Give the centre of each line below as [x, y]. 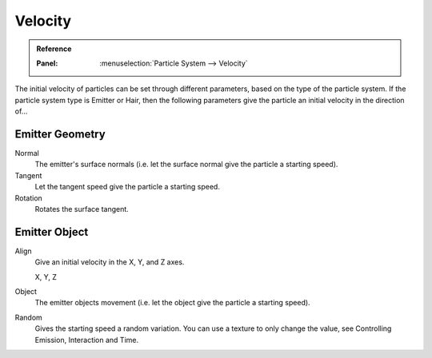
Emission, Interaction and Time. [87, 340]
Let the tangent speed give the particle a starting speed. [127, 187]
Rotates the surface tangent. [82, 209]
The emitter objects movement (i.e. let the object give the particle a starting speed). [173, 303]
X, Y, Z [46, 276]
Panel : [47, 63]
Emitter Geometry [60, 134]
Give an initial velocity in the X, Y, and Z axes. [110, 262]
